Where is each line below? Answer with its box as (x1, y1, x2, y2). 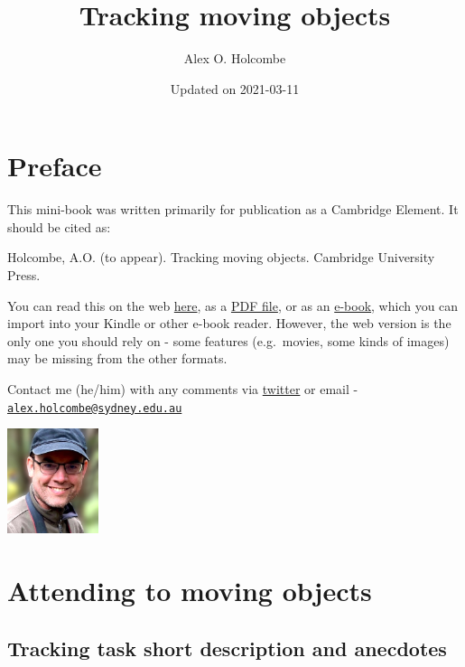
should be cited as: (7, 217, 111, 236)
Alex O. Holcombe (183, 49, 286, 68)
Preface (7, 147, 102, 184)
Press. (7, 266, 41, 285)
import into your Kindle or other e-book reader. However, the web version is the (7, 314, 451, 333)
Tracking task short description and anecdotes (7, 634, 447, 662)
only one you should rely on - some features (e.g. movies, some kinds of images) (7, 331, 450, 350)
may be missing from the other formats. (7, 349, 228, 368)
